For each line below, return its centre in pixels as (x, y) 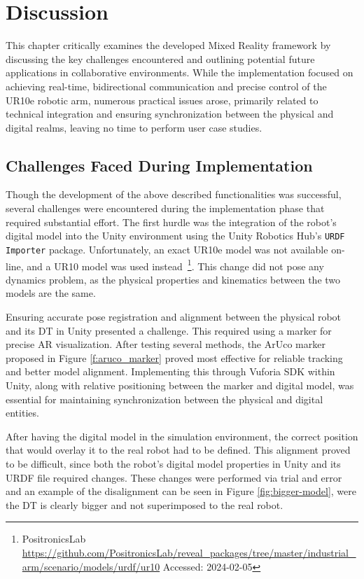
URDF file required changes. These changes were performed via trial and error (174, 477)
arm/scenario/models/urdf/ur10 (91, 566)
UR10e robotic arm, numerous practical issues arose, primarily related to (162, 100)
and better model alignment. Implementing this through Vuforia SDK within (170, 371)
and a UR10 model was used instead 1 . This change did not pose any (175, 265)
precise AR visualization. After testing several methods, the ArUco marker (166, 344)
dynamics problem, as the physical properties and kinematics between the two (173, 279)
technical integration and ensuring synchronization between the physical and (170, 114)
